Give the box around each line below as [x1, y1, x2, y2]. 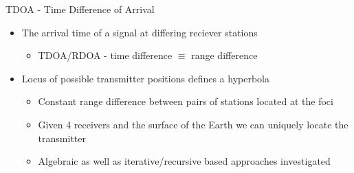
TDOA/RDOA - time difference [38, 48, 173, 62]
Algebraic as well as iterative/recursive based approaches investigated [38, 154, 331, 168]
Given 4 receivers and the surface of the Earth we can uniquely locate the [38, 117, 349, 131]
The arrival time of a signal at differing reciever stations [21, 25, 258, 39]
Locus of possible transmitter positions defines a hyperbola [21, 71, 270, 85]
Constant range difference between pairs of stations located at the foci [38, 94, 333, 108]
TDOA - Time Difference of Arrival [5, 2, 155, 16]
